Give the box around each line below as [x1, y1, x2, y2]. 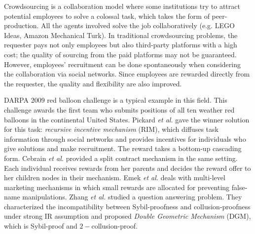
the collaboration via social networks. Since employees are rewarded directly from [4, 69, 250, 79]
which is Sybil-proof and [4, 221, 77, 231]
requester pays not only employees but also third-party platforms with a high [4, 39, 237, 50]
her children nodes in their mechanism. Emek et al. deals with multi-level [4, 172, 225, 183]
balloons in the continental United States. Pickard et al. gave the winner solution [4, 114, 250, 124]
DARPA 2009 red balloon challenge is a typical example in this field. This [4, 95, 227, 105]
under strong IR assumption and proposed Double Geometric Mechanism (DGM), [4, 211, 251, 221]
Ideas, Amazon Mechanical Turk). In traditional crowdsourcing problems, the [4, 30, 238, 40]
